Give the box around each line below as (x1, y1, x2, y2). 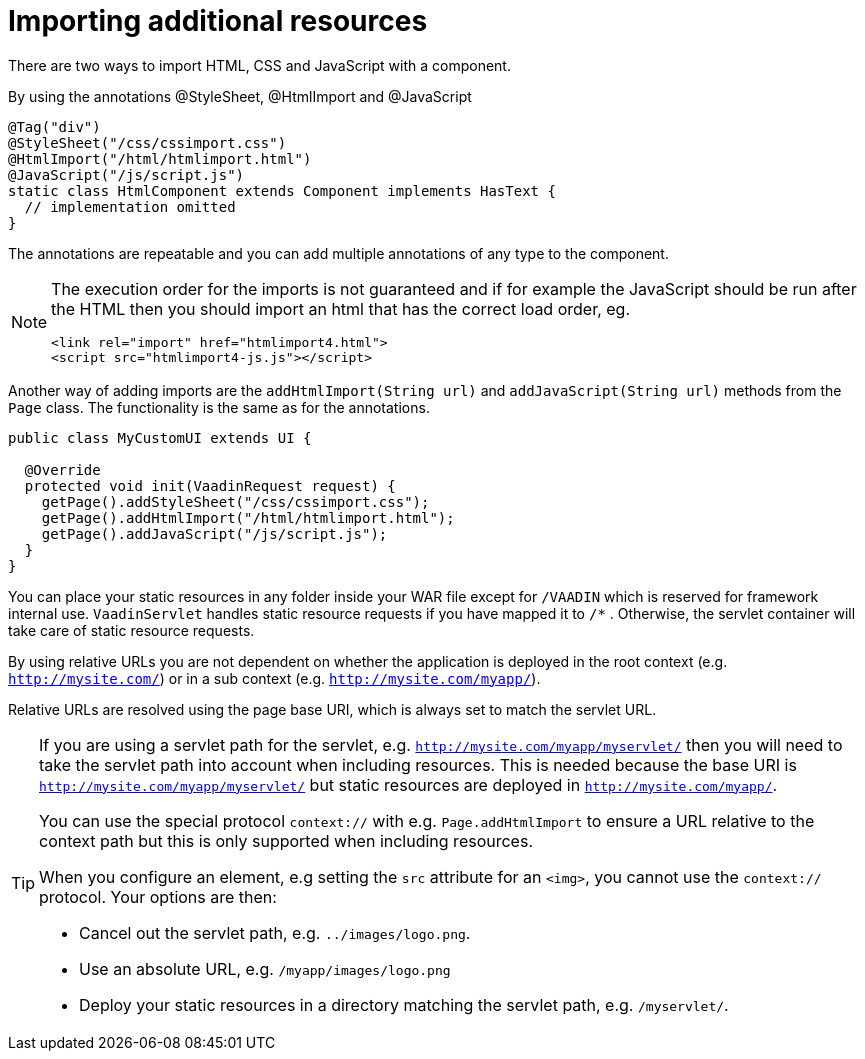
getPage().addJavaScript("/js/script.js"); (41, 525, 388, 542)
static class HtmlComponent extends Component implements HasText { (8, 182, 556, 199)
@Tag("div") (8, 118, 101, 135)
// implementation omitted (24, 198, 236, 215)
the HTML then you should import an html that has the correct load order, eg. (51, 298, 631, 319)
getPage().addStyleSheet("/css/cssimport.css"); (41, 493, 430, 510)
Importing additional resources (8, 4, 428, 38)
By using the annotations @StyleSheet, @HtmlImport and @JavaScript (8, 87, 472, 105)
